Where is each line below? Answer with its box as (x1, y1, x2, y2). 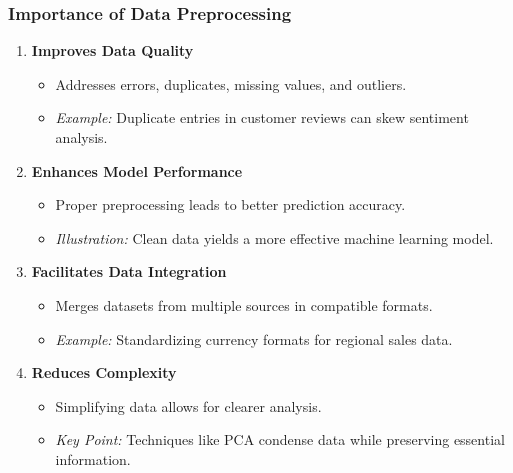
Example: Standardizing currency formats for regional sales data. (55, 328, 453, 349)
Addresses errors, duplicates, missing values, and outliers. (55, 73, 407, 94)
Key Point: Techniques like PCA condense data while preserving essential (55, 429, 505, 450)
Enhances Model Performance (31, 160, 243, 181)
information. (55, 448, 131, 469)
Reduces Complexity (31, 362, 177, 383)
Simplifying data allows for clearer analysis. (55, 395, 322, 416)
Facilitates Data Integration (31, 261, 227, 282)
